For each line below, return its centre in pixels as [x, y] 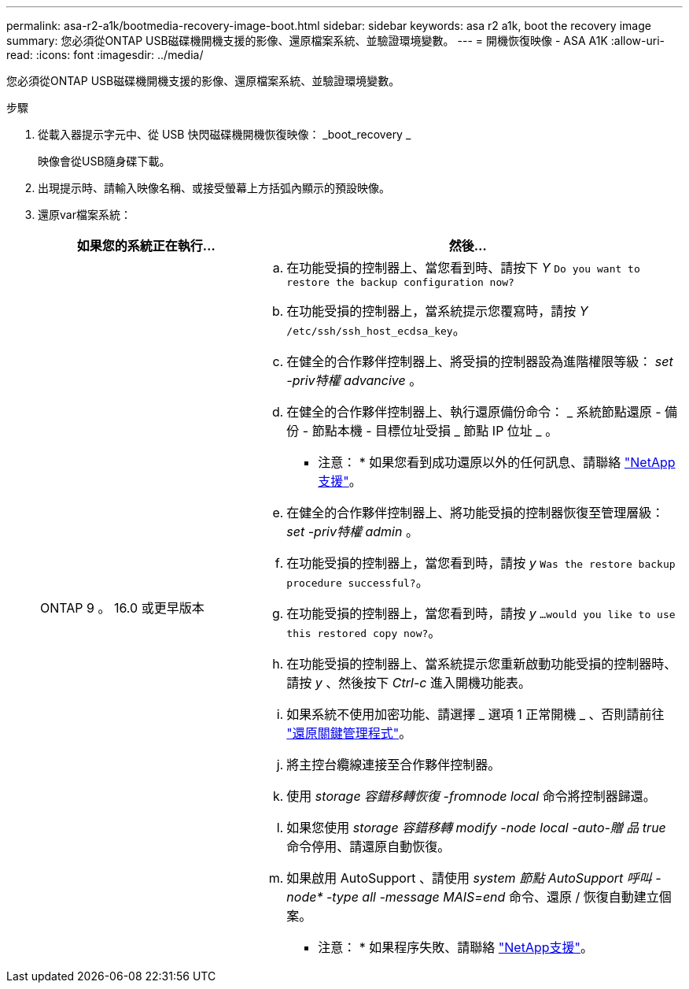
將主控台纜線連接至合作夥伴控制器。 [394, 765]
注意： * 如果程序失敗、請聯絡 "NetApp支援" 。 [456, 947]
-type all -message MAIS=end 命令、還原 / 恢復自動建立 [492, 897]
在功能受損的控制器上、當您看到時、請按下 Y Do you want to [463, 268]
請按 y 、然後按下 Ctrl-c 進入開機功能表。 [409, 683]
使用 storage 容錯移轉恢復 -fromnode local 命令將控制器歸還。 [471, 796]
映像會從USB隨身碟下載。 [104, 161]
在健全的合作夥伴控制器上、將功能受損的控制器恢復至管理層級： [475, 513]
